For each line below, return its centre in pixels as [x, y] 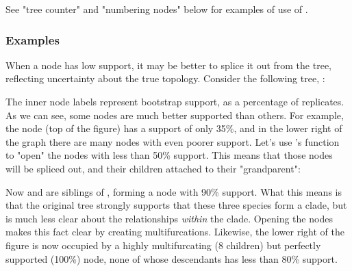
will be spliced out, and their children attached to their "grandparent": [153, 168]
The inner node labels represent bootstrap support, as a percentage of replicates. [175, 101]
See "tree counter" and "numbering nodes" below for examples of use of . [157, 9]
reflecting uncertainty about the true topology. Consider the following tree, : [165, 78]
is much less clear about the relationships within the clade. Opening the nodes [169, 218]
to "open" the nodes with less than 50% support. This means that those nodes [169, 155]
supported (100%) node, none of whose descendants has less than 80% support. [172, 258]
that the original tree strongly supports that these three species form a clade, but [176, 205]
